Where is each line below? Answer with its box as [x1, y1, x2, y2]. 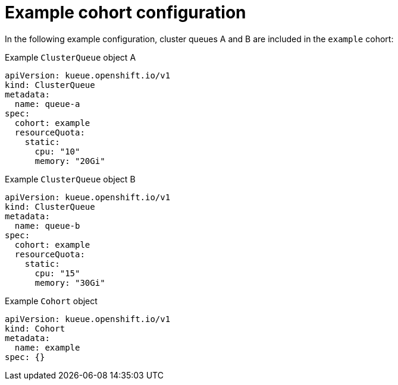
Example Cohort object [5, 295, 98, 306]
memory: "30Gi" [35, 277, 105, 288]
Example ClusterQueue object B [5, 173, 136, 184]
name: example [14, 342, 80, 352]
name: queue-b [14, 220, 80, 231]
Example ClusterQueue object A [5, 52, 136, 62]
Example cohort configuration [5, 2, 246, 23]
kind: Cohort [5, 323, 65, 333]
